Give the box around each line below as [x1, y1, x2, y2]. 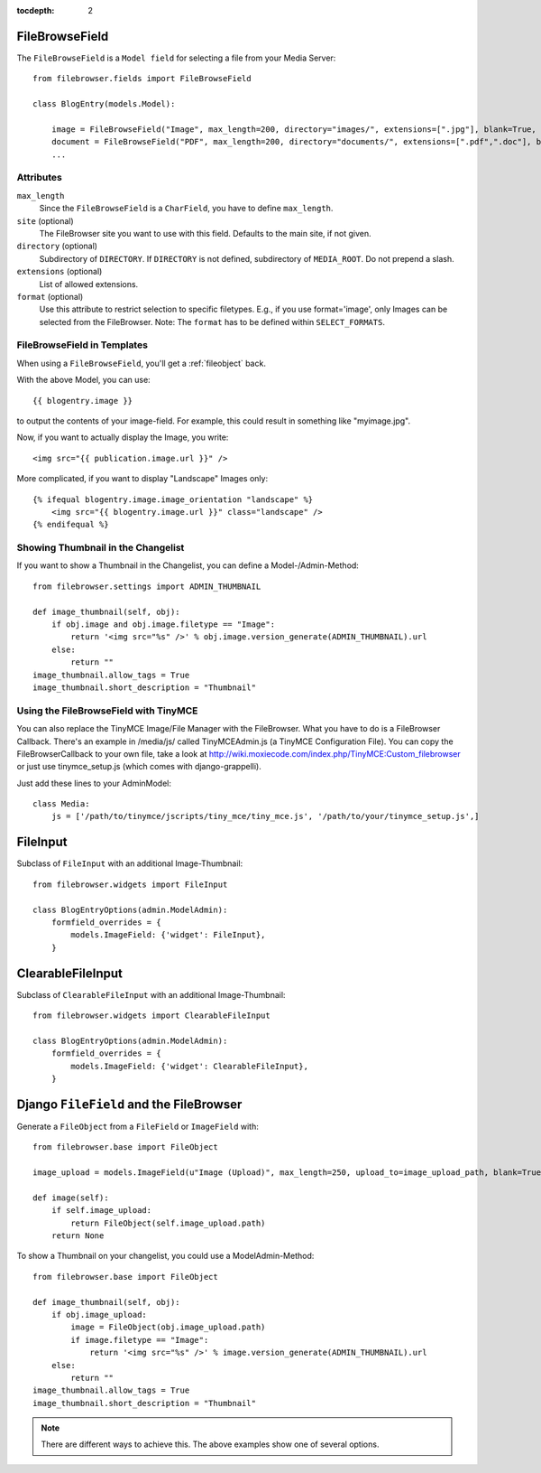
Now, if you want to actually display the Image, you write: [16, 432, 229, 443]
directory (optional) [16, 240, 98, 252]
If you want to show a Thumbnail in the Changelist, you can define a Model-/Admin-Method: [16, 560, 360, 571]
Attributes [16, 172, 62, 184]
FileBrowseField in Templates [16, 339, 149, 351]
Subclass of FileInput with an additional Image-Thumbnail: [16, 858, 243, 869]
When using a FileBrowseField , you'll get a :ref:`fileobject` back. [16, 358, 266, 368]
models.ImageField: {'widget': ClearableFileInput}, [70, 1061, 308, 1071]
